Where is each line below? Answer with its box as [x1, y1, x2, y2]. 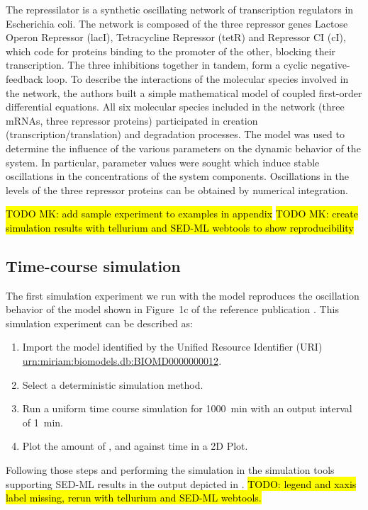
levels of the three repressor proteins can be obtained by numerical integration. [6, 182, 348, 197]
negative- [311, 57, 350, 72]
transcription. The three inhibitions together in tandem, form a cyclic [6, 57, 308, 72]
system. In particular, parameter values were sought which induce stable [6, 154, 320, 169]
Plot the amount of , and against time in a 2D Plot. [22, 438, 248, 453]
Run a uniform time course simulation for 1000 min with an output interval [22, 401, 352, 416]
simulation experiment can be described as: [6, 315, 193, 330]
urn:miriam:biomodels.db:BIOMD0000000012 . [22, 353, 222, 368]
